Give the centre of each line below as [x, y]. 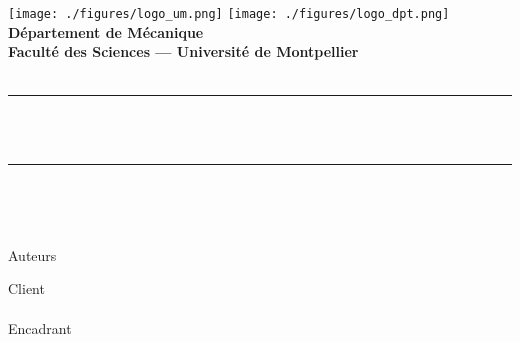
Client [26, 288]
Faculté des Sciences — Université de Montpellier [183, 51]
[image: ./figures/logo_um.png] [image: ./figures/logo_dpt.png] [229, 14]
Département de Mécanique [106, 31]
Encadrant [40, 327]
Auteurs [32, 254]
